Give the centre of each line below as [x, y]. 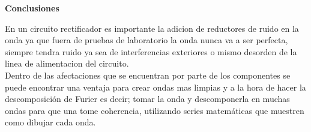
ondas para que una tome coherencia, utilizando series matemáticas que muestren [155, 110]
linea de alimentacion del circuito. [67, 63]
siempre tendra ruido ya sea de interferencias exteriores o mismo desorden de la [151, 51]
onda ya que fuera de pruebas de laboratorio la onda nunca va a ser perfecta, [146, 40]
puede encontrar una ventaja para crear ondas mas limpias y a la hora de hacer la [155, 87]
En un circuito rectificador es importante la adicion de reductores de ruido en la [152, 28]
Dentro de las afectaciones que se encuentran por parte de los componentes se [148, 75]
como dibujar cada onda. [50, 122]
